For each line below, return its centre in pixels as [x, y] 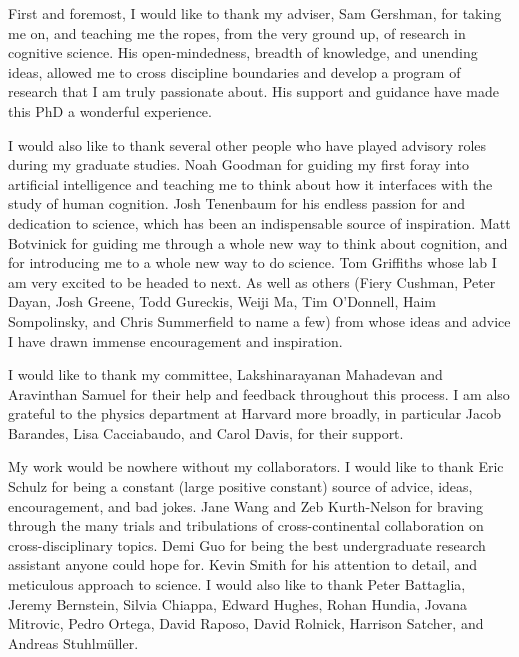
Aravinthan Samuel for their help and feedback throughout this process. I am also [259, 393]
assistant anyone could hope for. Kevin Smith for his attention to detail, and [243, 564]
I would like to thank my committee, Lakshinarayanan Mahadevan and [225, 374]
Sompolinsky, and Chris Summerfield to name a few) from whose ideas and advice [259, 320]
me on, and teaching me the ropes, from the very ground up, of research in [237, 32]
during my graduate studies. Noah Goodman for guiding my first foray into [239, 164]
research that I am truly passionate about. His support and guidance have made [253, 91]
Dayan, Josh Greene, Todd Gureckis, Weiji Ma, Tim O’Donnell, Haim [222, 301]
